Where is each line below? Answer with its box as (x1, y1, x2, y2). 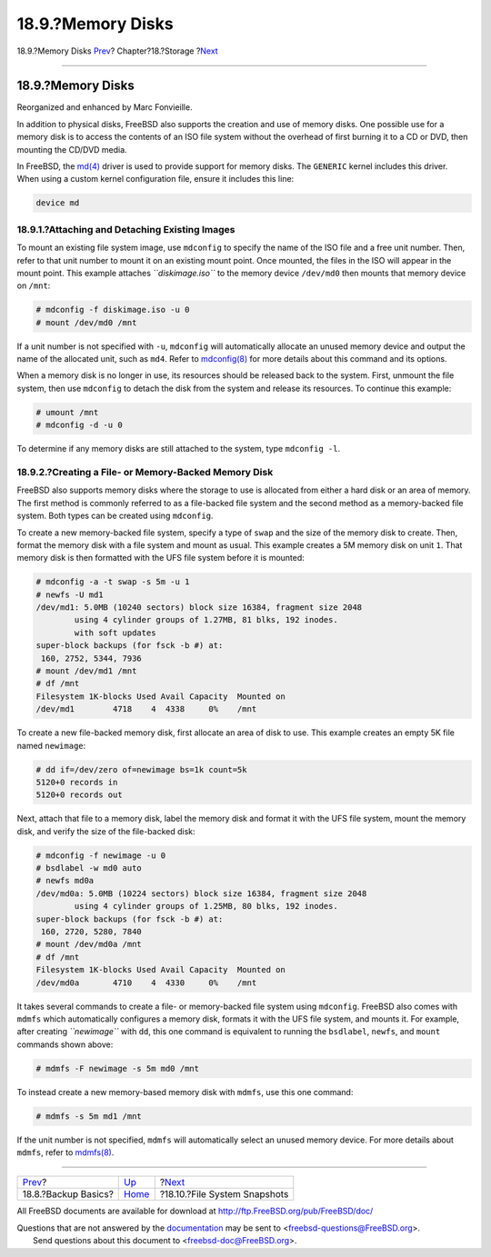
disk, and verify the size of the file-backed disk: (16, 825, 195, 836)
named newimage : (16, 740, 86, 751)
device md (35, 198, 80, 208)
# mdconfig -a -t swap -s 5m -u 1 (35, 577, 190, 587)
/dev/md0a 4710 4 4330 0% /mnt (35, 977, 257, 988)
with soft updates (74, 627, 156, 638)
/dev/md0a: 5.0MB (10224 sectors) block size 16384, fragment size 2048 (35, 888, 367, 899)
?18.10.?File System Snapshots (159, 1188, 289, 1201)
